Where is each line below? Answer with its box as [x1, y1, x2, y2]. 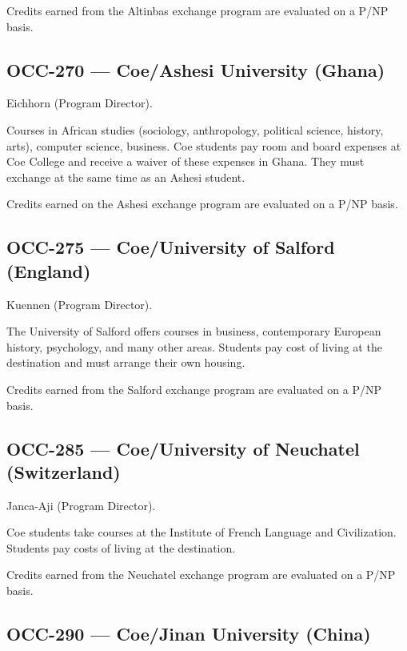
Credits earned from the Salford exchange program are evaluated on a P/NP [6, 380, 381, 397]
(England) [6, 258, 91, 283]
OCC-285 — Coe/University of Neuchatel [6, 436, 360, 460]
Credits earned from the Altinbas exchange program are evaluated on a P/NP [6, 2, 389, 18]
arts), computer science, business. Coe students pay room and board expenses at [6, 137, 401, 154]
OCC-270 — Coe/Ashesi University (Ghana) [6, 57, 385, 82]
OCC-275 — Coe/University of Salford [6, 235, 335, 259]
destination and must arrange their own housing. [6, 354, 245, 371]
